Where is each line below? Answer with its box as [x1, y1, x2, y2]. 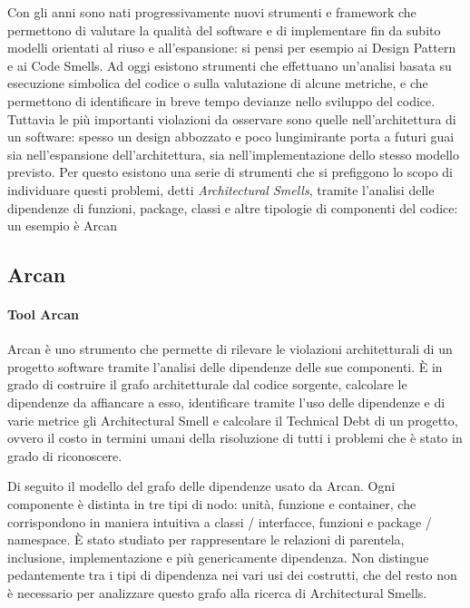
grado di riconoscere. [7, 446, 122, 465]
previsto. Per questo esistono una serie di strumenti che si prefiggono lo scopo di [7, 162, 453, 181]
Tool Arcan [7, 305, 79, 324]
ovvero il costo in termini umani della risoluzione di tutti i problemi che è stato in [7, 428, 463, 447]
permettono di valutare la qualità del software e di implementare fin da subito [7, 20, 441, 39]
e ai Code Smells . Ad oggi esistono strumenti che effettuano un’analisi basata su [7, 55, 452, 74]
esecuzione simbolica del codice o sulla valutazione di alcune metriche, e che [7, 74, 428, 93]
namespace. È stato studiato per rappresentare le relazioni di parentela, [7, 530, 405, 549]
